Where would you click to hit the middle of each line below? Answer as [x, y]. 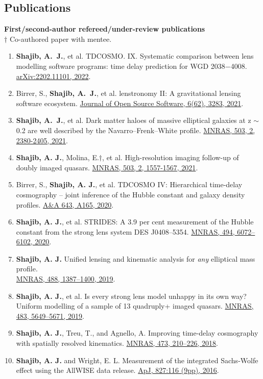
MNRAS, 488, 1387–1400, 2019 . [66, 279]
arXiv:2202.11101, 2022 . [53, 76]
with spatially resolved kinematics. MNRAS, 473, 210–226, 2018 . [117, 343]
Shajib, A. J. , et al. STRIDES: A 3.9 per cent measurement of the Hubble [135, 222]
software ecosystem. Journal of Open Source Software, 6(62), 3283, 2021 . [130, 103]
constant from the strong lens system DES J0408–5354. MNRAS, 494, [125, 231]
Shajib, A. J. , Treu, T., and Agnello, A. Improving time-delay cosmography [137, 333]
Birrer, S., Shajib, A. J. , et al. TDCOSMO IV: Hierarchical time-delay [129, 184]
